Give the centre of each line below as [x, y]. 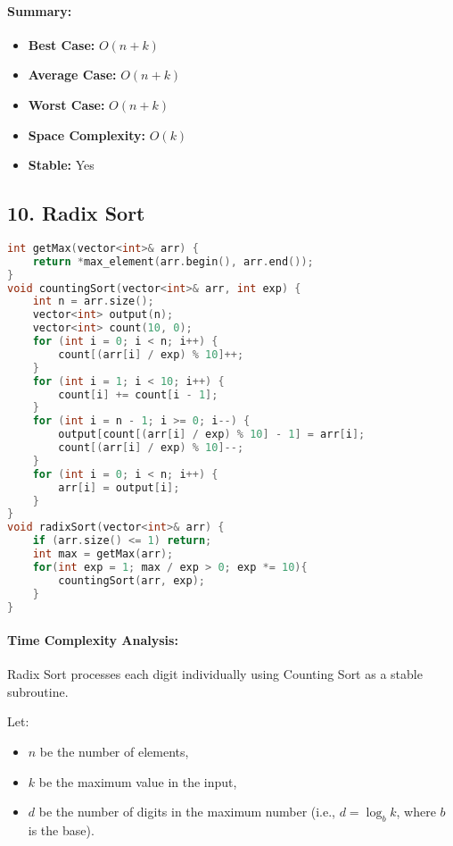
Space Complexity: [87, 134]
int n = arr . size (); [93, 302]
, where [416, 812]
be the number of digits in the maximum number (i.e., [187, 812]
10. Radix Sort [76, 213]
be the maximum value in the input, [138, 781]
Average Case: [72, 75]
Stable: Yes [61, 165]
